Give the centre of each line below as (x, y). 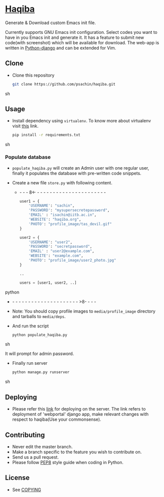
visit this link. (25, 126)
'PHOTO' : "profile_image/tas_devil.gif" (70, 224)
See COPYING (27, 490)
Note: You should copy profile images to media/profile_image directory (84, 311)
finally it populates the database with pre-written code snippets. (77, 173)
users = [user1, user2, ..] (48, 283)
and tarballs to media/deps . (39, 316)
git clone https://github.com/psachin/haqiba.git (64, 84)
